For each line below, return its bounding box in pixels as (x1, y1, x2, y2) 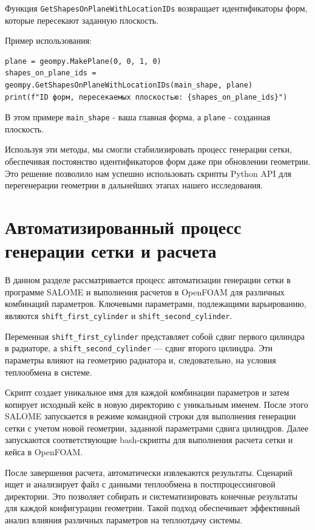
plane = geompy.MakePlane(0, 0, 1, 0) (5, 57, 161, 66)
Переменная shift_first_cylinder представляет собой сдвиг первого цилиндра (5, 329, 305, 342)
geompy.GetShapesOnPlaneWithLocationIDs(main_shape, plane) (5, 81, 253, 90)
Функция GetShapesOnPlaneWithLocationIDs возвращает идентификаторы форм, (5, 2, 308, 14)
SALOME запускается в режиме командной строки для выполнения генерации (5, 410, 296, 422)
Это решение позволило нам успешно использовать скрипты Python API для (5, 167, 291, 179)
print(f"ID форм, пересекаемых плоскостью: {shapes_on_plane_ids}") (5, 92, 288, 102)
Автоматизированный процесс (5, 215, 242, 239)
